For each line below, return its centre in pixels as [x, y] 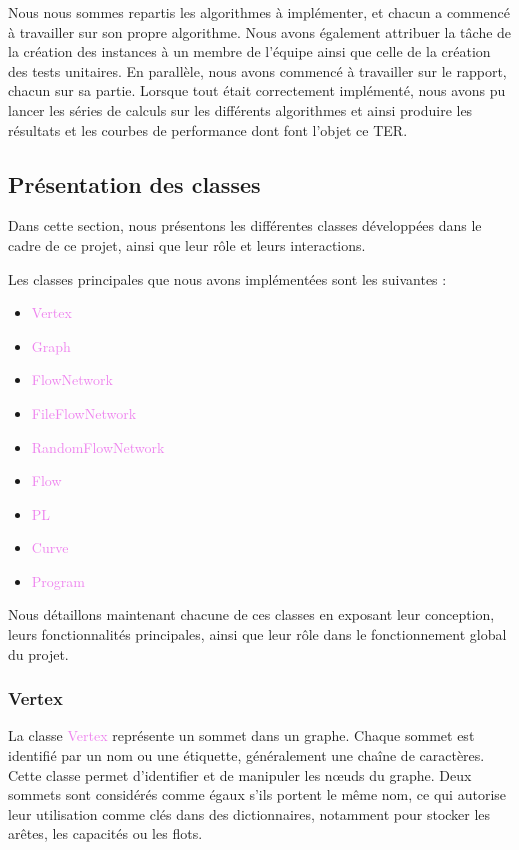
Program [58, 580]
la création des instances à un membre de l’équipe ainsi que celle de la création [249, 51]
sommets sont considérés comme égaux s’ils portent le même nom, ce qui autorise [257, 794]
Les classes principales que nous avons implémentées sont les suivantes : [227, 278]
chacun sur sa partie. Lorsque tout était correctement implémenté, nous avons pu [257, 90]
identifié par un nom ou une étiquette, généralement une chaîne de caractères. [246, 755]
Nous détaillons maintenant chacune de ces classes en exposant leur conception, [251, 614]
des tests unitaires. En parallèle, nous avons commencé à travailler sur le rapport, [257, 70]
